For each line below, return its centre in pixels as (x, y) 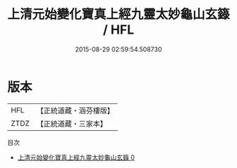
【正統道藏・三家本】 (72, 124)
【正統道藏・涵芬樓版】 (75, 110)
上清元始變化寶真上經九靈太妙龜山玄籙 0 (76, 157)
